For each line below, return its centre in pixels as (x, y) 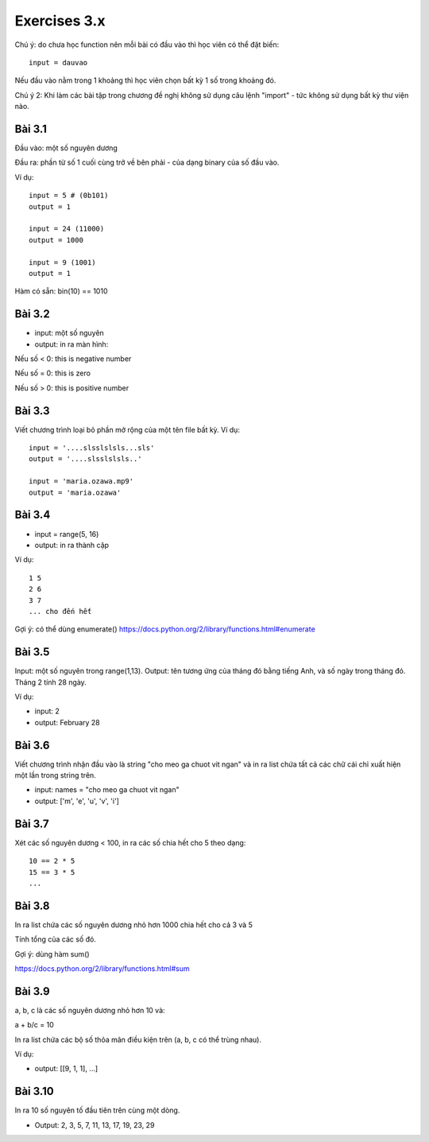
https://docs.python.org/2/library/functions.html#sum (102, 968)
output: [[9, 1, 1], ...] (66, 1069)
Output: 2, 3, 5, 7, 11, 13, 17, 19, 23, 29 (95, 1125)
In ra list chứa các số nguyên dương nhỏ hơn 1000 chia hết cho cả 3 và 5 (134, 924)
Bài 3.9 (33, 991)
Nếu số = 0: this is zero (53, 373)
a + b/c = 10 (35, 1025)
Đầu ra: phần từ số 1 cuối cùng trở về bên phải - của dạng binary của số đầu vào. (147, 162)
